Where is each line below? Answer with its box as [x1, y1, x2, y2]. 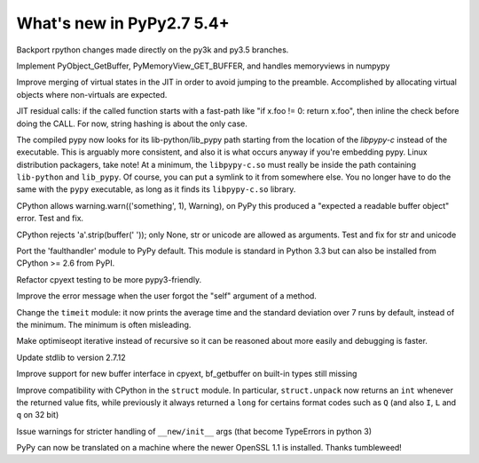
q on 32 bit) [16, 410, 59, 420]
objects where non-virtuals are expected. [16, 89, 168, 100]
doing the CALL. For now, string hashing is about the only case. [16, 118, 248, 129]
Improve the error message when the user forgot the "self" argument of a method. [16, 291, 317, 301]
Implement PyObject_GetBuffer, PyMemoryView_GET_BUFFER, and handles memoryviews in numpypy [16, 60, 390, 71]
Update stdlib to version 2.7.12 [16, 352, 126, 363]
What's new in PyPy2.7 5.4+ [16, 13, 230, 33]
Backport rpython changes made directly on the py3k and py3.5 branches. [16, 44, 289, 55]
